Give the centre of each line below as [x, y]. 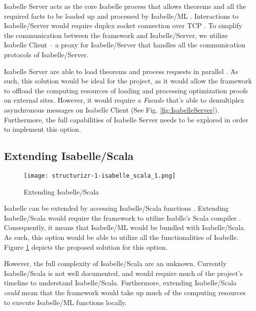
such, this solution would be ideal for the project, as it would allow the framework [128, 81]
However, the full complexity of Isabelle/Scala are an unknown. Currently [115, 263]
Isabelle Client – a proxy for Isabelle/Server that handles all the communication [125, 45]
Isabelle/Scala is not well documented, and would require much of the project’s [124, 273]
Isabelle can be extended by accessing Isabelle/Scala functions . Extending [116, 208]
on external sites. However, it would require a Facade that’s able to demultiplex [124, 100]
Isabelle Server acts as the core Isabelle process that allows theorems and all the [125, 6]
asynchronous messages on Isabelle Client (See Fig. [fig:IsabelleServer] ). [112, 109]
